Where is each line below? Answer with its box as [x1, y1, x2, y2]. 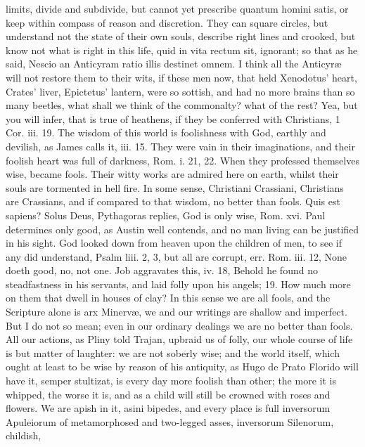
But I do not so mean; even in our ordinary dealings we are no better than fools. [6, 318, 353, 332]
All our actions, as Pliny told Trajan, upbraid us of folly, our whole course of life [6, 332, 353, 346]
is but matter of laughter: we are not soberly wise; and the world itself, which [6, 345, 340, 360]
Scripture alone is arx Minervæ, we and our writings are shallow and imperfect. [6, 304, 347, 319]
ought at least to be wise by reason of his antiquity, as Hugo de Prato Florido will [6, 359, 359, 374]
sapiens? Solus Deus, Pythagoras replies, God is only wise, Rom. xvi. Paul [6, 207, 326, 222]
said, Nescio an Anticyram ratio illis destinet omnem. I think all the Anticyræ [6, 56, 342, 71]
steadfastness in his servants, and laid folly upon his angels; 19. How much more [6, 276, 351, 291]
